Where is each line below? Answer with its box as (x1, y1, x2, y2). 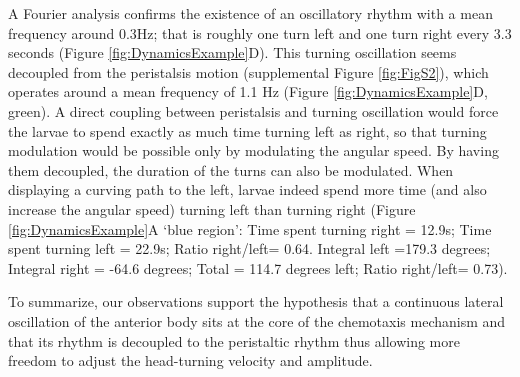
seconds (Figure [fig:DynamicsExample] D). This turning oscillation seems (8, 42, 457, 63)
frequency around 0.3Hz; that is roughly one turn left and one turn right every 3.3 (8, 22, 512, 43)
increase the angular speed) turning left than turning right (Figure (8, 198, 416, 219)
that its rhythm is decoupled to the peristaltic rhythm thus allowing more (8, 330, 460, 351)
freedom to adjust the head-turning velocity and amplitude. (8, 350, 373, 371)
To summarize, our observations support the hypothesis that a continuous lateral (8, 291, 504, 312)
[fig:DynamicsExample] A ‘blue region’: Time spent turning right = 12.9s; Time (8, 218, 492, 239)
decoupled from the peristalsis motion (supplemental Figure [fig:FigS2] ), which (8, 61, 489, 82)
